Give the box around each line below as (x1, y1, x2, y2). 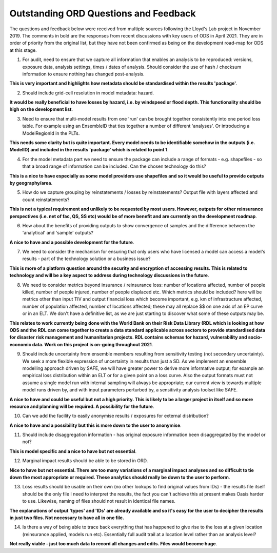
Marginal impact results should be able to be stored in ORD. (22, 458, 148, 464)
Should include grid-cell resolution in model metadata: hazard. (22, 90, 154, 96)
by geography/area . (9, 180, 53, 186)
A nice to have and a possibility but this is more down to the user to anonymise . (9, 422, 182, 428)
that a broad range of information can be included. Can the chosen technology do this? (22, 163, 206, 169)
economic (9, 341, 32, 347)
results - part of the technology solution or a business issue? (22, 255, 151, 262)
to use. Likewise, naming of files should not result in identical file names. (22, 498, 175, 504)
